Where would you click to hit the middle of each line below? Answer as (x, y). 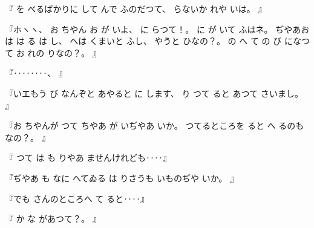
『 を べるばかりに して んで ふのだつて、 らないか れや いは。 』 (136, 8)
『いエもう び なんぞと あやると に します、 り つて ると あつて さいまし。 (154, 93)
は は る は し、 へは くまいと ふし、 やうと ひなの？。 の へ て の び (143, 41)
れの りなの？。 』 (64, 52)
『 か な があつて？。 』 (53, 219)
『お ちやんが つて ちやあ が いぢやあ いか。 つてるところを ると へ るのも (155, 125)
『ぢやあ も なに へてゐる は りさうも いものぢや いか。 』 (122, 178)
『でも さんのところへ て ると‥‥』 (77, 198)
